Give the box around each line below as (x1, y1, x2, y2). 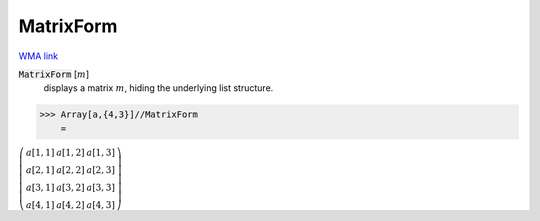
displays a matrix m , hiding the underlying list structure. (43, 82, 274, 94)
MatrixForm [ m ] (18, 68, 90, 80)
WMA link (18, 50, 59, 62)
